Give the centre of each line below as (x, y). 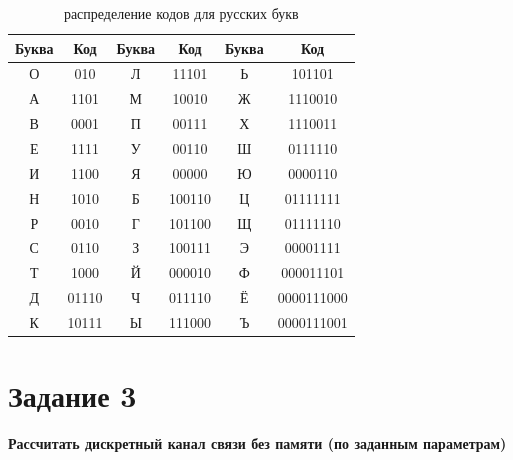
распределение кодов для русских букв (181, 13)
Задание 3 (72, 395)
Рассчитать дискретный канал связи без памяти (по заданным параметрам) (257, 443)
